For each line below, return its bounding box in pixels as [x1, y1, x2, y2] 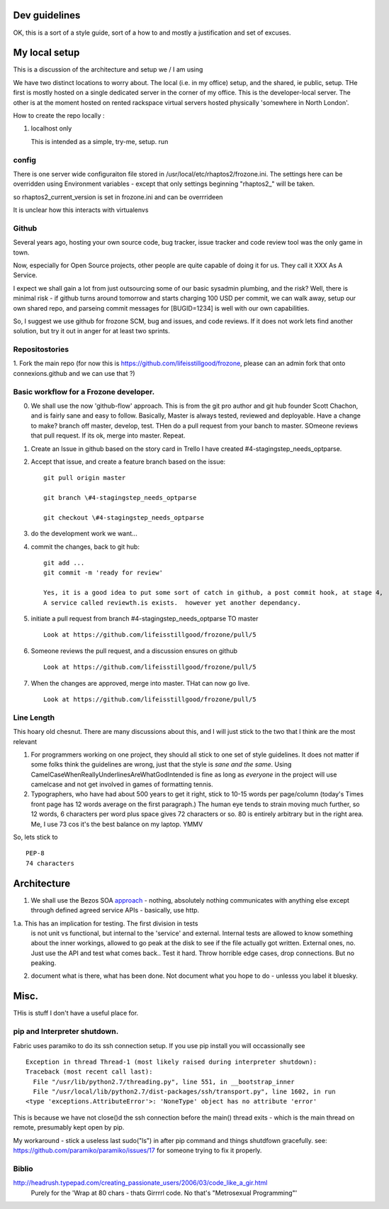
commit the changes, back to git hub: [30, 542, 140, 551]
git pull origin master [43, 474, 126, 482]
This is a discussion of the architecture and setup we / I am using [13, 65, 203, 74]
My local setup [13, 47, 80, 59]
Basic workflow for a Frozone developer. [13, 386, 155, 396]
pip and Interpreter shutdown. [13, 1027, 119, 1037]
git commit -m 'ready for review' [43, 569, 163, 577]
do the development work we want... [30, 529, 137, 538]
